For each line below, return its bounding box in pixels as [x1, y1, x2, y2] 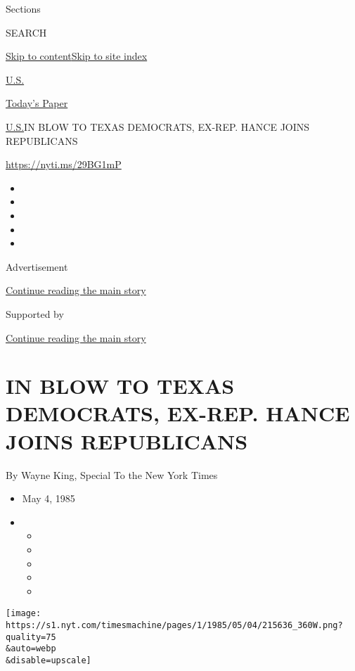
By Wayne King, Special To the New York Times [6, 467, 218, 482]
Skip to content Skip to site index [6, 49, 148, 63]
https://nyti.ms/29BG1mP [6, 157, 122, 172]
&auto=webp [6, 644, 56, 654]
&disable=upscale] [6, 655, 91, 665]
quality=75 [6, 632, 56, 642]
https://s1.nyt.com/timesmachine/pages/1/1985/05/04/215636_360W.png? [6, 620, 343, 630]
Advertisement [6, 259, 68, 274]
